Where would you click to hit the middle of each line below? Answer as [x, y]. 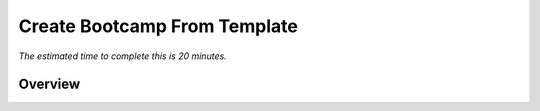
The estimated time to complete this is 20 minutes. [122, 56]
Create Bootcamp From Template [158, 26]
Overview [49, 84]
